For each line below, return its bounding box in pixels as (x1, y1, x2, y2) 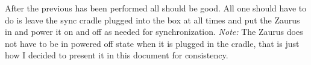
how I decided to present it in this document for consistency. (5, 49, 228, 61)
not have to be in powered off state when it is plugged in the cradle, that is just (5, 37, 300, 49)
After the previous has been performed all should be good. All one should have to (5, 2, 307, 14)
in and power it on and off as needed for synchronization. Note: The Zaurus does (5, 25, 303, 38)
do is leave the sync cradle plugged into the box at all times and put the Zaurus (5, 13, 300, 26)
